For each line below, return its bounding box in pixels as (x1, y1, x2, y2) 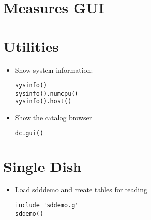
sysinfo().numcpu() (15, 90, 78, 97)
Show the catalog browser (15, 112, 92, 122)
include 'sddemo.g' (15, 202, 78, 209)
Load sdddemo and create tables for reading (15, 184, 147, 195)
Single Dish (3, 156, 82, 176)
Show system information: (15, 64, 93, 74)
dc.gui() (15, 129, 44, 137)
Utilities (3, 36, 59, 56)
